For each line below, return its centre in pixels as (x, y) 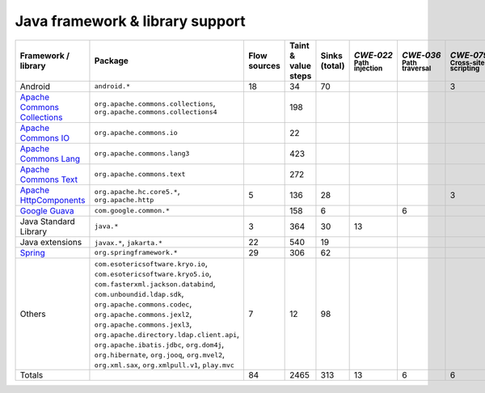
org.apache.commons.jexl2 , (143, 314)
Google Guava (47, 210)
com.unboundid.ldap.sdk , (139, 294)
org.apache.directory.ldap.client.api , (167, 334)
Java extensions (51, 242)
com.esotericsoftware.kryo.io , (151, 263)
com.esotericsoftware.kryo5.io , (153, 273)
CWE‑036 (421, 55)
